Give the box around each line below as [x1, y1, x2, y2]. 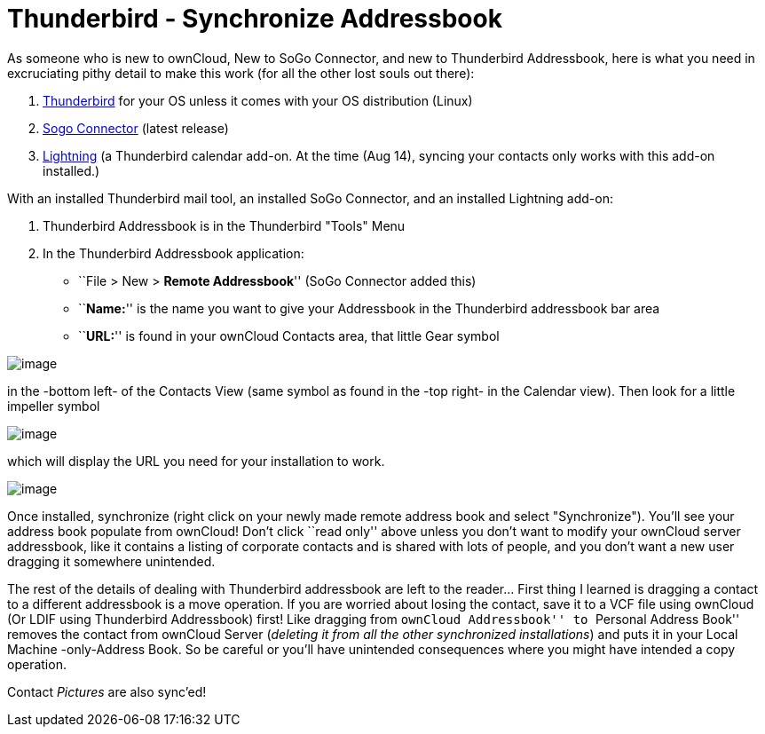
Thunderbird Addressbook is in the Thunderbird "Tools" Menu [43, 217, 406, 233]
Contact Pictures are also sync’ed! [7, 683, 207, 699]
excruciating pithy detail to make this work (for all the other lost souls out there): [7, 65, 475, 81]
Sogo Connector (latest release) [43, 120, 229, 136]
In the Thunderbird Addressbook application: [43, 245, 304, 261]
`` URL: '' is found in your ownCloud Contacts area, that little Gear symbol [78, 328, 500, 343]
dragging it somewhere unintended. [7, 553, 216, 569]
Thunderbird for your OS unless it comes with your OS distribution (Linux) [43, 92, 473, 108]
